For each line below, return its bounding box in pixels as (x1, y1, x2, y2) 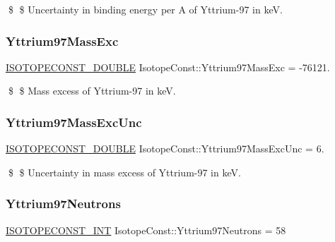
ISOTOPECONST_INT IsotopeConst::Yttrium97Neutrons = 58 (6, 222, 286, 237)
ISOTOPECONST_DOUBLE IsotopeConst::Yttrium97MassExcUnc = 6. (6, 141, 324, 156)
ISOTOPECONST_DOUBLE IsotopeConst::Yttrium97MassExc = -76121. (6, 59, 330, 74)
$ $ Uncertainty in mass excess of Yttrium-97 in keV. (8, 164, 241, 179)
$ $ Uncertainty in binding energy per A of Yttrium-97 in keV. (8, 2, 283, 16)
